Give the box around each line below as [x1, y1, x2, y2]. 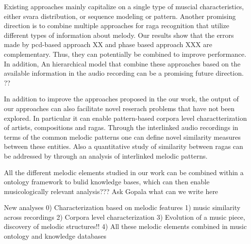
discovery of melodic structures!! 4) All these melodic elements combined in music [4, 221, 247, 231]
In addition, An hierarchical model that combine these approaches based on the [4, 58, 241, 68]
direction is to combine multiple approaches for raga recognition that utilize [4, 20, 229, 31]
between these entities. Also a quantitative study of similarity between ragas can [4, 141, 243, 151]
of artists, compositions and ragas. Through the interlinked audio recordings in [4, 122, 238, 132]
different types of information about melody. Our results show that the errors [4, 30, 234, 40]
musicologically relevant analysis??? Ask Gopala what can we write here [4, 186, 218, 196]
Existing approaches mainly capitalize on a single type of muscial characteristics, [4, 1, 244, 11]
